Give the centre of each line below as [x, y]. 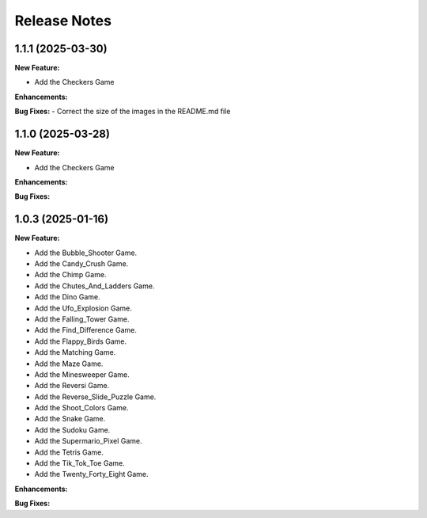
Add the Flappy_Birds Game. [80, 341]
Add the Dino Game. [67, 297]
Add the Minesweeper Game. [82, 374]
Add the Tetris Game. [69, 452]
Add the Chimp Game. [70, 275]
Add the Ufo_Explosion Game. [83, 308]
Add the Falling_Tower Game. [82, 319]
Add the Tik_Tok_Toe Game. [80, 463]
